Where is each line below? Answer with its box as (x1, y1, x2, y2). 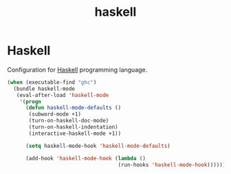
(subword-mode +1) (28, 111, 81, 118)
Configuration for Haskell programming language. (7, 65, 148, 74)
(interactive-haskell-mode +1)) (28, 130, 122, 137)
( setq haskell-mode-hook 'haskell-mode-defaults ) (25, 142, 170, 149)
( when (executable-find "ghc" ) (7, 78, 97, 86)
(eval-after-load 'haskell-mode (16, 91, 109, 98)
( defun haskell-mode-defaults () (25, 105, 122, 111)
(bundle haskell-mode (13, 85, 76, 92)
